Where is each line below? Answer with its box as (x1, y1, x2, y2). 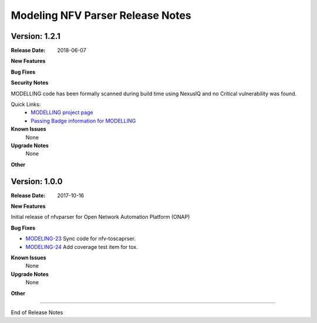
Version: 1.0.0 (11, 177, 63, 187)
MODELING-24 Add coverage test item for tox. (25, 243, 138, 250)
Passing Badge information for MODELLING (31, 117, 136, 124)
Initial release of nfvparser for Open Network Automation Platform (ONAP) (11, 214, 190, 221)
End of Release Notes (11, 309, 63, 316)
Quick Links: (11, 101, 41, 108)
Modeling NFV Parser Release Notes (11, 9, 192, 22)
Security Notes (11, 79, 49, 86)
